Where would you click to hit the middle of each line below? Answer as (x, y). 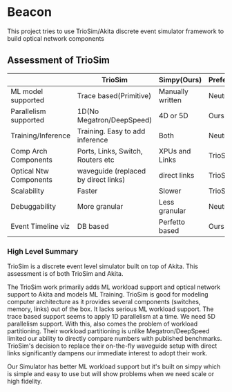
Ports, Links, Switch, (110, 151)
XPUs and (175, 151)
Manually (173, 91)
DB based (93, 226)
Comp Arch (29, 151)
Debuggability (33, 206)
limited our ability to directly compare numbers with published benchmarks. (115, 339)
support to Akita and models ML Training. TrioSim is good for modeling (108, 295)
